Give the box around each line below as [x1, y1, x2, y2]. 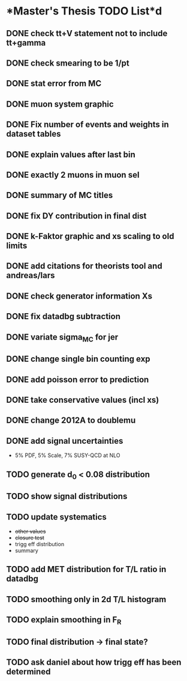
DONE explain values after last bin [6, 149, 136, 160]
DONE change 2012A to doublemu [6, 415, 136, 426]
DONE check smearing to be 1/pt [6, 58, 130, 68]
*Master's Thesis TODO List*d [6, 4, 162, 18]
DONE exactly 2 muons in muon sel [6, 170, 140, 180]
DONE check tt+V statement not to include [6, 28, 168, 39]
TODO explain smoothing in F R [6, 615, 122, 627]
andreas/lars [6, 270, 55, 281]
